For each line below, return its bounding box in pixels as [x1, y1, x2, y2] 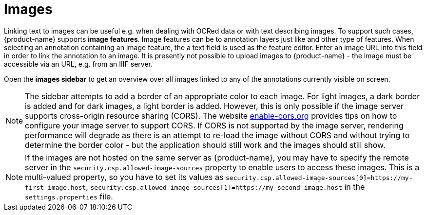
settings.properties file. [25, 191, 113, 201]
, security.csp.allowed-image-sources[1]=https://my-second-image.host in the [86, 181, 365, 192]
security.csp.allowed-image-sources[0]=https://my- [225, 174, 413, 181]
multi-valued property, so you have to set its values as [25, 172, 224, 182]
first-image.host [25, 183, 86, 191]
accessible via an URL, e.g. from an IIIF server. [4, 59, 153, 68]
